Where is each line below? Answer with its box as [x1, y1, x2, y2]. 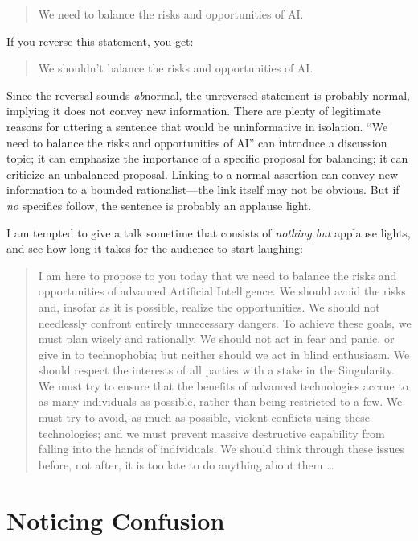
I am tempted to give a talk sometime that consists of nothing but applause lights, [6, 224, 411, 241]
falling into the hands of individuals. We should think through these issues [38, 440, 405, 457]
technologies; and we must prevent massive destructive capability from [38, 424, 385, 441]
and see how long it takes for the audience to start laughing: [6, 240, 303, 257]
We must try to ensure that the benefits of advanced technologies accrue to [38, 377, 408, 394]
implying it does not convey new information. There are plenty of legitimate [6, 102, 381, 119]
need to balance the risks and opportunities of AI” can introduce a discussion [6, 134, 387, 151]
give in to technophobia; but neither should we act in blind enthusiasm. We [38, 345, 410, 362]
